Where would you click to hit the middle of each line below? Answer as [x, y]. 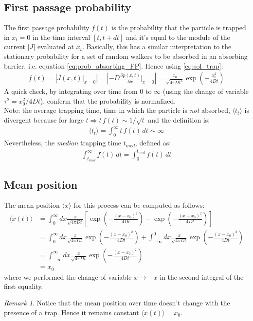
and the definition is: [179, 119]
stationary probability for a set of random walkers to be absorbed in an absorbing [126, 56]
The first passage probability [47, 27]
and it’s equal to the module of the [178, 37]
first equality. [24, 286]
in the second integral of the [202, 276]
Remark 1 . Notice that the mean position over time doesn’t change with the [117, 302]
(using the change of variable [206, 91]
